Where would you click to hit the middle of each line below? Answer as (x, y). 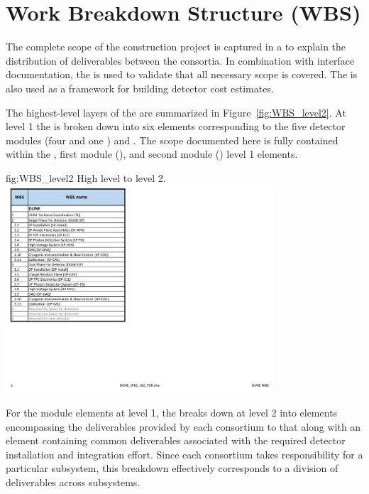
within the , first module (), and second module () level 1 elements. (152, 154)
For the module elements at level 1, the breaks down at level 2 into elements (172, 413)
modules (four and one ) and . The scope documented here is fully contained (172, 140)
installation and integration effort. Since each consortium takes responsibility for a (184, 454)
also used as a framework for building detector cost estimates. (140, 88)
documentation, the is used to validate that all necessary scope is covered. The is (182, 74)
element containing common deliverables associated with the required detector (176, 440)
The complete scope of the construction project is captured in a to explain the (176, 47)
